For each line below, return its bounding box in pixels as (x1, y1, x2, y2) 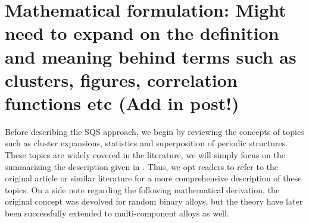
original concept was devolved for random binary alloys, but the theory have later (5, 195, 303, 208)
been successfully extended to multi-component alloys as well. (5, 207, 229, 219)
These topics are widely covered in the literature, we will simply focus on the (5, 149, 285, 161)
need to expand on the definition (5, 21, 279, 45)
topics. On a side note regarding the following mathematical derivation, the (5, 183, 280, 196)
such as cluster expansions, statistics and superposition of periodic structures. (5, 137, 288, 149)
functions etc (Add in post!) (5, 90, 239, 115)
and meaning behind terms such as (5, 44, 296, 68)
